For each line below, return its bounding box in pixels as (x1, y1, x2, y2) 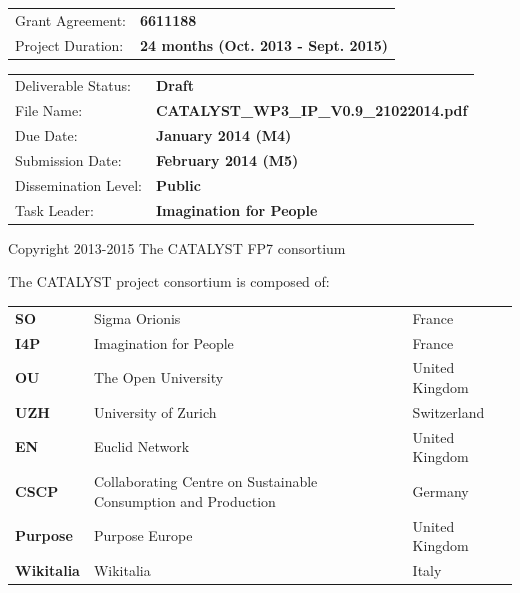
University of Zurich (93, 401, 217, 422)
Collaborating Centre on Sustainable (93, 471, 318, 492)
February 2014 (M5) (155, 149, 299, 170)
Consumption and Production (93, 490, 276, 511)
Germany (412, 480, 469, 501)
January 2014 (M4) (155, 125, 292, 146)
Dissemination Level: (15, 174, 142, 195)
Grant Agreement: (15, 9, 127, 30)
